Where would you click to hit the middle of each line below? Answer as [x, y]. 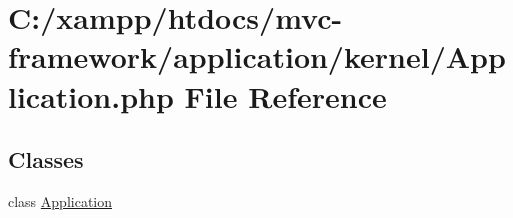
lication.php [91, 95]
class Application [60, 200]
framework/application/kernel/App [257, 56]
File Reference [285, 95]
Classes [46, 159]
